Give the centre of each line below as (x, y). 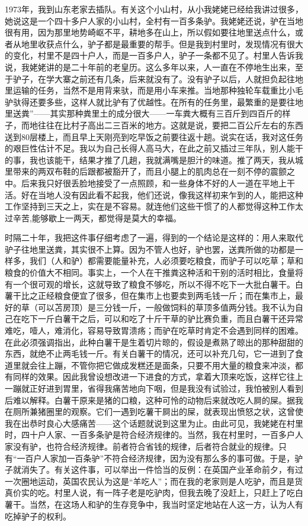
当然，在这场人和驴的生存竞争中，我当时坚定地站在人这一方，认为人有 (166, 504)
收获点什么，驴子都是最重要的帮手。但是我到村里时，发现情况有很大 (170, 43)
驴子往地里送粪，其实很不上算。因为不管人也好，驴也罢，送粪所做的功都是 (150, 249)
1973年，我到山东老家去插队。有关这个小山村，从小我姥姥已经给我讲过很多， (154, 9)
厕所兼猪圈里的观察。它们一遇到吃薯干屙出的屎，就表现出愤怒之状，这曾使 (158, 412)
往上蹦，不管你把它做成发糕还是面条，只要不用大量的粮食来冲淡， (166, 365)
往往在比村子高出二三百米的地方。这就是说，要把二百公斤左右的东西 (170, 125)
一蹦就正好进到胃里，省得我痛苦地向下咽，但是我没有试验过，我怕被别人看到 (154, 388)
